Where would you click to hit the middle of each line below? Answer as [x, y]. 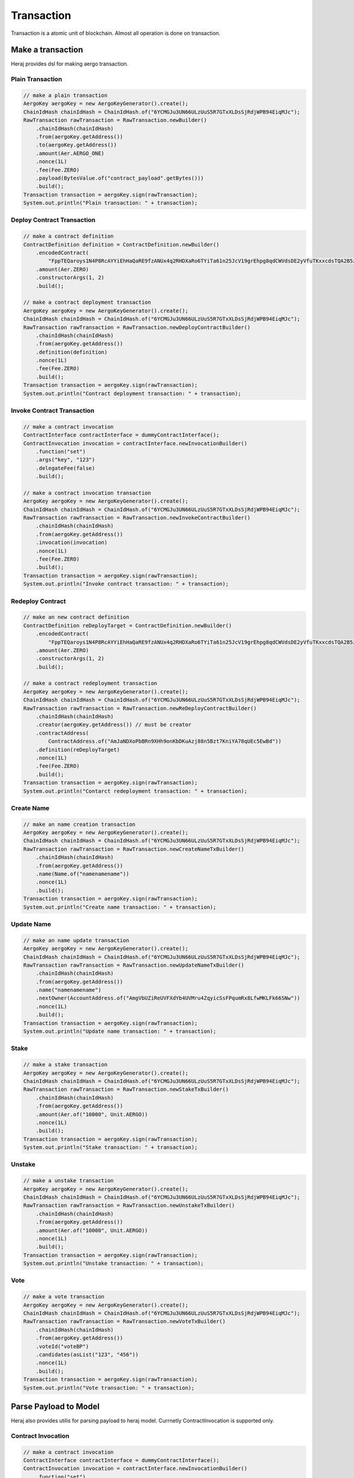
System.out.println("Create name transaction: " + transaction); [120, 907]
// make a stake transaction [65, 1065]
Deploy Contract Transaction [53, 220]
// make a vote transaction [64, 1297]
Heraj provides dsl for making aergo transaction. [70, 64]
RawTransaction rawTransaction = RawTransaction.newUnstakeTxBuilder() [129, 1205]
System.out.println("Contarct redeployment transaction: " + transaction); [135, 791]
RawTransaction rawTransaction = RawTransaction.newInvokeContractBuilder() [137, 518]
